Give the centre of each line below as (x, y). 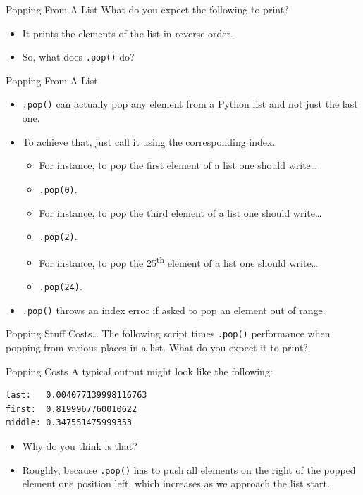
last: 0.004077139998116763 (76, 395)
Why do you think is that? (80, 445)
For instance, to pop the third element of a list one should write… (180, 212)
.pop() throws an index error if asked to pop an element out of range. (174, 309)
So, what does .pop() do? (78, 57)
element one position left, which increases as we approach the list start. (176, 483)
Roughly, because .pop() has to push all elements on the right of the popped (189, 469)
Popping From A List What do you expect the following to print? (147, 9)
